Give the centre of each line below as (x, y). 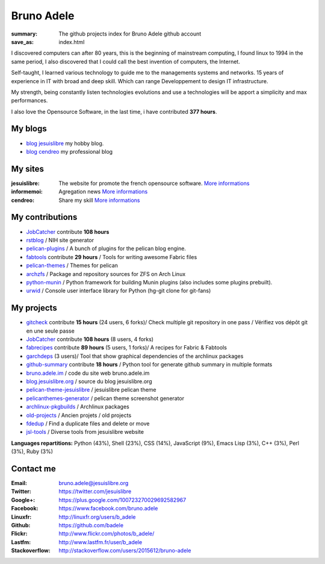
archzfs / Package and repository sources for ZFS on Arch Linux (106, 274)
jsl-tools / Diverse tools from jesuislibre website (85, 432)
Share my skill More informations (99, 200)
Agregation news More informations (103, 192)
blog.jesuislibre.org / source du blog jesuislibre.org (89, 381)
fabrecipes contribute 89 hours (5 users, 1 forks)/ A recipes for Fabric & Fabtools (126, 348)
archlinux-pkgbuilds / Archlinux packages (78, 407)
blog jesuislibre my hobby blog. (65, 143)
